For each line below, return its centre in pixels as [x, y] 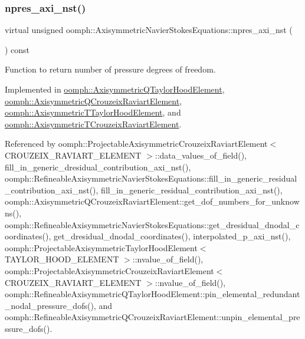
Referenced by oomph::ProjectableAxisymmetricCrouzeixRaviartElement [136, 144]
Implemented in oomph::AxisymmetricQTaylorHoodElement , [115, 89]
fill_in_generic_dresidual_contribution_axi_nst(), [98, 167]
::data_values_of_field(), [201, 155]
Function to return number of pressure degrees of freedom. [110, 69]
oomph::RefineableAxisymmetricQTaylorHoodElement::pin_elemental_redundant [152, 294]
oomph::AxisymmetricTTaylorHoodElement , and [93, 112]
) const [17, 49]
